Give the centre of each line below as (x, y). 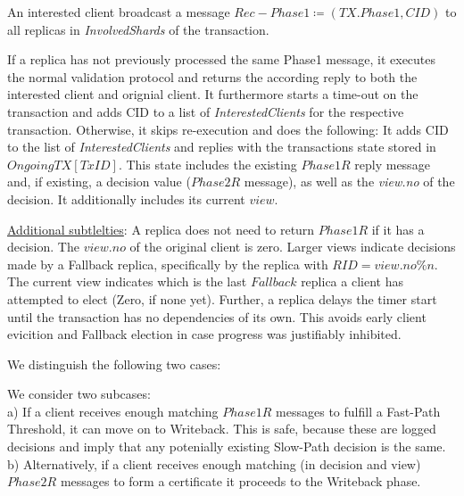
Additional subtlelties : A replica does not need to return (161, 229)
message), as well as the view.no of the (349, 182)
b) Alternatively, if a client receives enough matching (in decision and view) (214, 463)
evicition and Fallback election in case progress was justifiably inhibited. (204, 334)
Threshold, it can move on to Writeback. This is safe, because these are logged (222, 429)
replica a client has (352, 281)
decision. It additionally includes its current (126, 198)
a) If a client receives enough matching (113, 411)
